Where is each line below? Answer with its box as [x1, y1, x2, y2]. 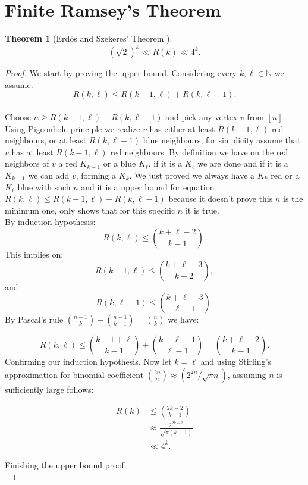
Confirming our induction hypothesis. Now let [5, 355, 172, 368]
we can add [28, 168, 70, 181]
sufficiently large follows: [5, 383, 94, 395]
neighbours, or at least [5, 134, 87, 146]
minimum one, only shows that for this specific [5, 204, 175, 216]
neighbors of [5, 157, 49, 170]
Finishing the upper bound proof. [5, 458, 127, 471]
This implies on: [5, 248, 64, 260]
